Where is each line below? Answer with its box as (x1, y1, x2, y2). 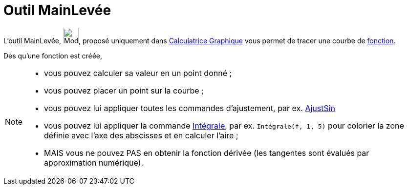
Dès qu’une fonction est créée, (3, 51, 103, 60)
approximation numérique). (44, 157, 144, 168)
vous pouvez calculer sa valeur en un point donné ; (44, 68, 232, 78)
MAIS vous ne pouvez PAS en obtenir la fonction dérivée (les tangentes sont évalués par (44, 148, 369, 158)
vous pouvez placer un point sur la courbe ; (44, 85, 204, 95)
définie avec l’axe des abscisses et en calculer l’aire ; (44, 130, 238, 140)
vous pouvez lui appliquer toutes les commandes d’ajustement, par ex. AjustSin (44, 103, 336, 113)
